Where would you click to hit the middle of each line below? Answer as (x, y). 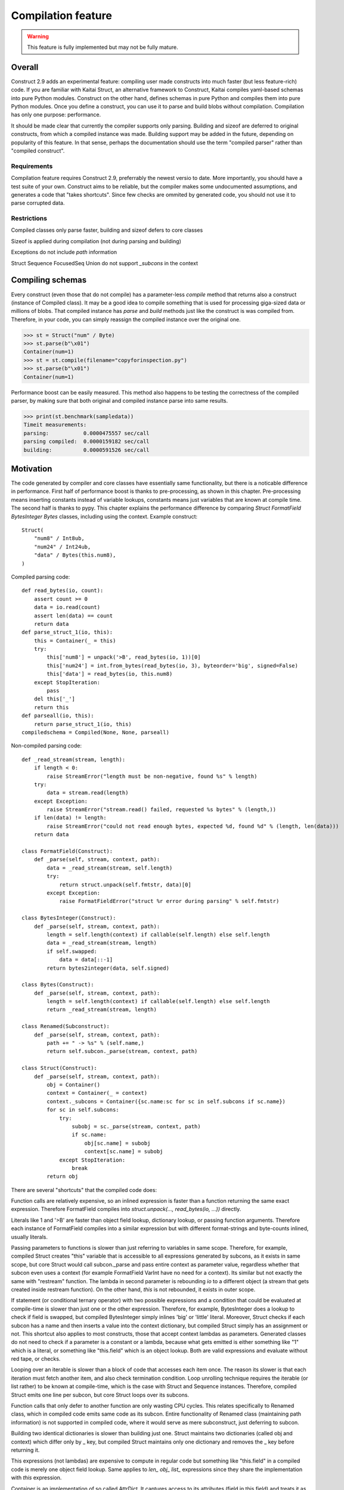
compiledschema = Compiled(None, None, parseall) (96, 732)
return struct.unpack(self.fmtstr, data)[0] (125, 884)
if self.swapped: (72, 951)
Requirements (32, 166)
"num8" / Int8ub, (59, 538)
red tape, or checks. (36, 1359)
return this (51, 707)
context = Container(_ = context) (97, 1093)
